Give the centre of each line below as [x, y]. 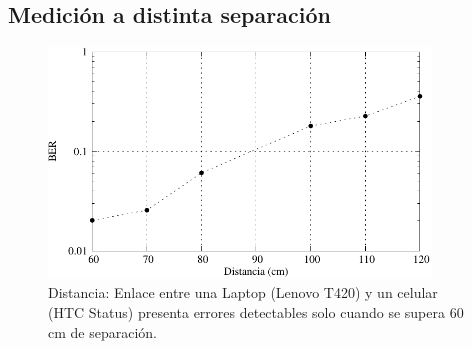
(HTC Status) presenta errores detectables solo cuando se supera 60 [256, 312]
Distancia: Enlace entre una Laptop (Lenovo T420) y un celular [243, 292]
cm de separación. [102, 331]
